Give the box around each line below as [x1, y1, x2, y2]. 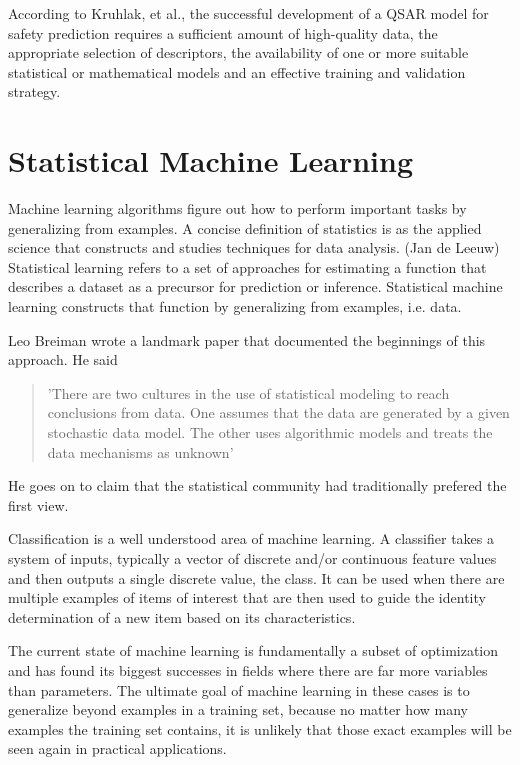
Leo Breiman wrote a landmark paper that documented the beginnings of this [8, 329, 486, 350]
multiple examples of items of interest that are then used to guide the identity [8, 587, 486, 608]
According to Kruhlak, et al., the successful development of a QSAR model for [8, 3, 489, 23]
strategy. [8, 81, 61, 102]
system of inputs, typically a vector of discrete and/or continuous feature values [8, 548, 497, 568]
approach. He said [8, 349, 118, 370]
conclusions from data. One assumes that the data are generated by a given [47, 402, 510, 423]
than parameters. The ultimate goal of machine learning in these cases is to [8, 679, 470, 700]
